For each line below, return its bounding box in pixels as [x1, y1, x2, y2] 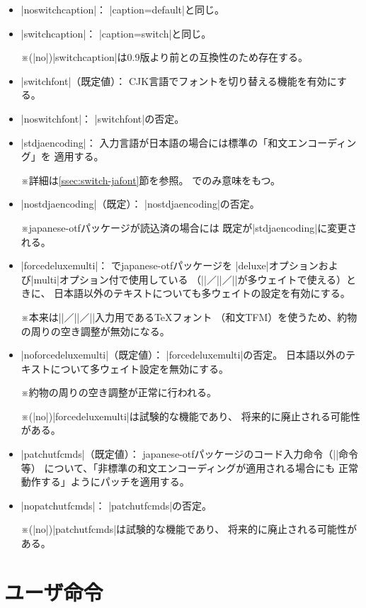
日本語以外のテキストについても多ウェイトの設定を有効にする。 [54, 286, 350, 300]
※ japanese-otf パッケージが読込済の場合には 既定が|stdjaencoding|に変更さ [21, 220, 358, 235]
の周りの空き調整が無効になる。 [21, 323, 170, 338]
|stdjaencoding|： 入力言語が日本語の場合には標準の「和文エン [21, 135, 308, 150]
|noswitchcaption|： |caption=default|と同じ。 [21, 2, 224, 16]
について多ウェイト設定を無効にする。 [50, 361, 229, 376]
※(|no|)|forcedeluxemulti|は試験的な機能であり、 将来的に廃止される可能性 [21, 408, 360, 423]
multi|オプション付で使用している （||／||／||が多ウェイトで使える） [33, 271, 347, 286]
